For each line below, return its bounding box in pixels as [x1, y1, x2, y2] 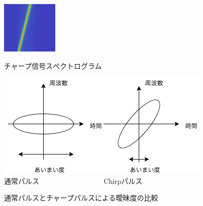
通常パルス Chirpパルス [4, 175, 143, 186]
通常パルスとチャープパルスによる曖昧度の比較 [4, 192, 158, 203]
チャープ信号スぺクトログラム [4, 60, 102, 71]
